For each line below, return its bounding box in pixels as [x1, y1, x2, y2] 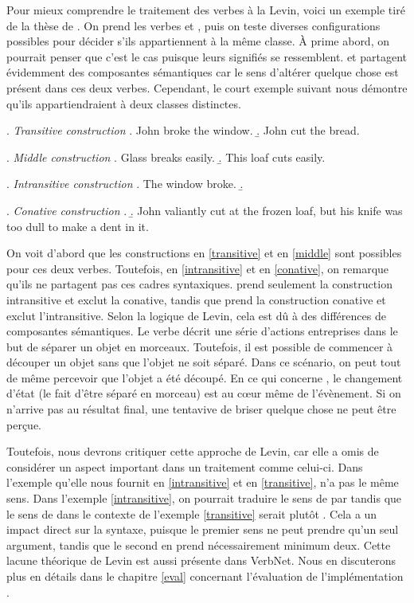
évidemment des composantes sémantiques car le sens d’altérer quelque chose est [6, 64, 399, 80]
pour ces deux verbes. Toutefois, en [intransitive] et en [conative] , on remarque [6, 260, 389, 276]
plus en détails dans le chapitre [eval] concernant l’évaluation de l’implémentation [6, 568, 404, 584]
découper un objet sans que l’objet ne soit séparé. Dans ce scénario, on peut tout [6, 354, 401, 370]
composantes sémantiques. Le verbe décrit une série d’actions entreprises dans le [6, 323, 398, 339]
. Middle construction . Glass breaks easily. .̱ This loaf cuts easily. [6, 148, 326, 165]
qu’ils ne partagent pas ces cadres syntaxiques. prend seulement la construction [6, 276, 393, 292]
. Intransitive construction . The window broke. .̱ [6, 175, 244, 192]
